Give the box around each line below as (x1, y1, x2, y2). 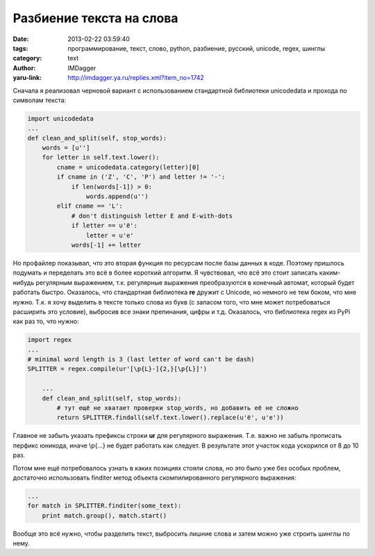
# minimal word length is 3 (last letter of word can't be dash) (27, 355, 255, 363)
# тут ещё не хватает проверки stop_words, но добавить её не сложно (56, 404, 299, 411)
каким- (319, 268, 341, 277)
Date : (12, 35, 29, 43)
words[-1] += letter (71, 240, 142, 249)
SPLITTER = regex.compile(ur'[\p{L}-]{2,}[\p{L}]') (27, 365, 208, 373)
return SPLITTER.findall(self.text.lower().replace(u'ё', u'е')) (56, 414, 284, 422)
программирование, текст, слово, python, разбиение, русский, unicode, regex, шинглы (67, 44, 326, 52)
